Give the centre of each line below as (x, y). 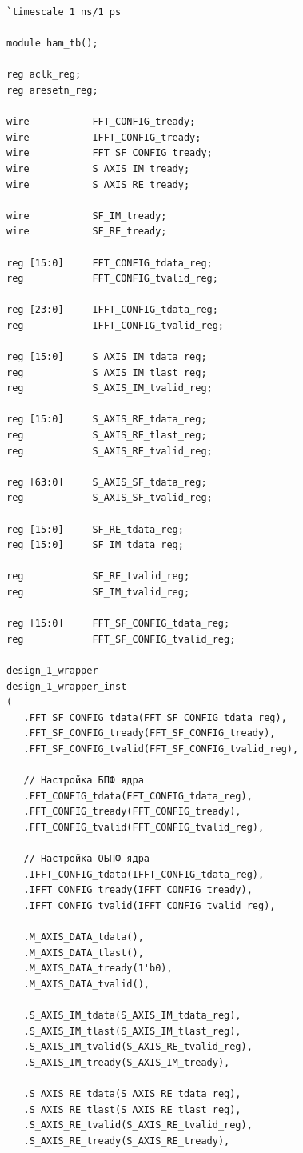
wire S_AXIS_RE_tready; (98, 184)
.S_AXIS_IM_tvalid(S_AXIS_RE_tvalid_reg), (138, 1047)
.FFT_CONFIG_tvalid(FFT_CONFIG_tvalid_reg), (144, 827)
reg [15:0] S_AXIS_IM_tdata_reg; (107, 357)
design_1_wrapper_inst (67, 686)
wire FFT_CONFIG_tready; (101, 122)
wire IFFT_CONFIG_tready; (104, 137)
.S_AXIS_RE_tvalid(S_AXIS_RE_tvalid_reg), (138, 1125)
